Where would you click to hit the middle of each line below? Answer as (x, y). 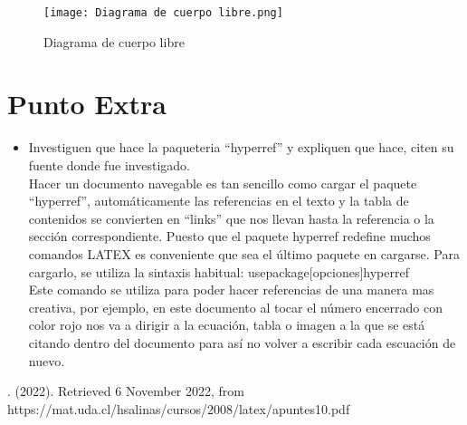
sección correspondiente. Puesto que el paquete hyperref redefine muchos (229, 236)
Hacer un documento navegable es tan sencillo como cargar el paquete (223, 183)
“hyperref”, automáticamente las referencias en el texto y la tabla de (219, 201)
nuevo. (47, 360)
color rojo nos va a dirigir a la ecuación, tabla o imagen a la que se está (227, 325)
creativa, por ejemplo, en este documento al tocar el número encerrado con (236, 307)
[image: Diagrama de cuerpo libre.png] (163, 13)
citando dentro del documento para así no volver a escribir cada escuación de (242, 342)
